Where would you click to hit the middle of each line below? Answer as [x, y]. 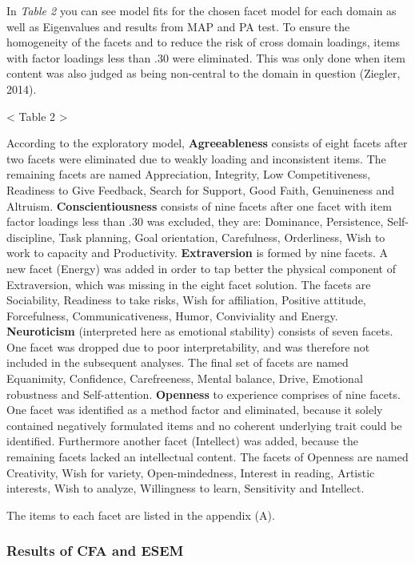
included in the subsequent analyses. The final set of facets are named [178, 362]
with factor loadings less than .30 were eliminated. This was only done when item [206, 57]
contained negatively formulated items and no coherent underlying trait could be [204, 425]
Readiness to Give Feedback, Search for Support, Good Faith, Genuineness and [201, 189]
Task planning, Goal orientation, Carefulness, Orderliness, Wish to [222, 237]
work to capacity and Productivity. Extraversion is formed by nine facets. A [198, 253]
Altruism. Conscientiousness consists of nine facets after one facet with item [199, 205]
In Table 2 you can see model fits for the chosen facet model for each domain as [202, 10]
